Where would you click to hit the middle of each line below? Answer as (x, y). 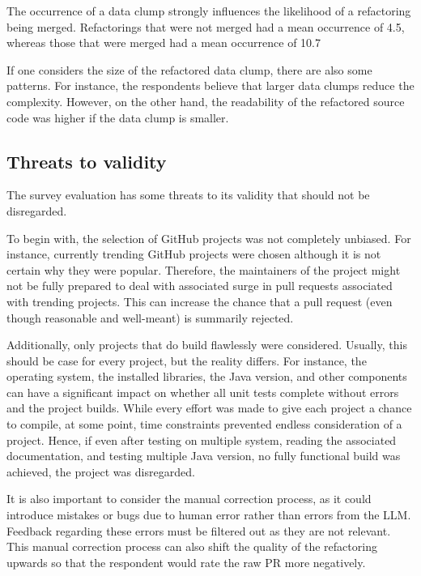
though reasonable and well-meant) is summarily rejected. (150, 317)
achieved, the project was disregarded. (101, 471)
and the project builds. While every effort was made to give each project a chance (209, 408)
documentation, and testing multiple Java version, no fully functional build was (204, 456)
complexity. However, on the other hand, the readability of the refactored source (206, 101)
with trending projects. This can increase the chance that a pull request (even (200, 301)
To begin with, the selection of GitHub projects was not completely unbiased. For (209, 238)
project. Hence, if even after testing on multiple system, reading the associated (202, 439)
